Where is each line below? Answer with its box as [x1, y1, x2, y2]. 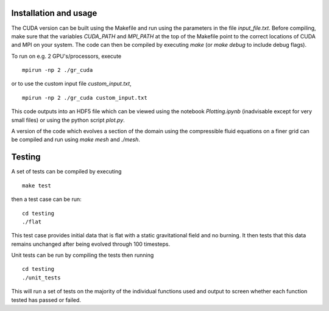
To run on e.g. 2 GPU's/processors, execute [11, 52, 122, 60]
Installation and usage [11, 8, 97, 18]
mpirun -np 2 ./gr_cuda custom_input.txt [22, 94, 147, 101]
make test [22, 182, 51, 189]
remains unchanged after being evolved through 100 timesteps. [11, 240, 171, 248]
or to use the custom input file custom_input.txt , [11, 80, 132, 88]
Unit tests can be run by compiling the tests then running [11, 251, 154, 259]
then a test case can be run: [11, 195, 82, 203]
